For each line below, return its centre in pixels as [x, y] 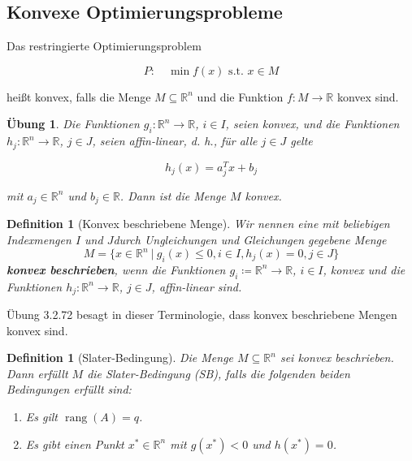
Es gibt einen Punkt [75, 444]
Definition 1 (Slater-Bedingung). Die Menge [120, 358]
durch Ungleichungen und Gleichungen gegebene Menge [250, 239]
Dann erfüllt [37, 373]
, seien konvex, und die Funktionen [312, 124]
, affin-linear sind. [197, 286]
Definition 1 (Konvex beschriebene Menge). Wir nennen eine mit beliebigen [198, 224]
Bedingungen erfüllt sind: [69, 389]
